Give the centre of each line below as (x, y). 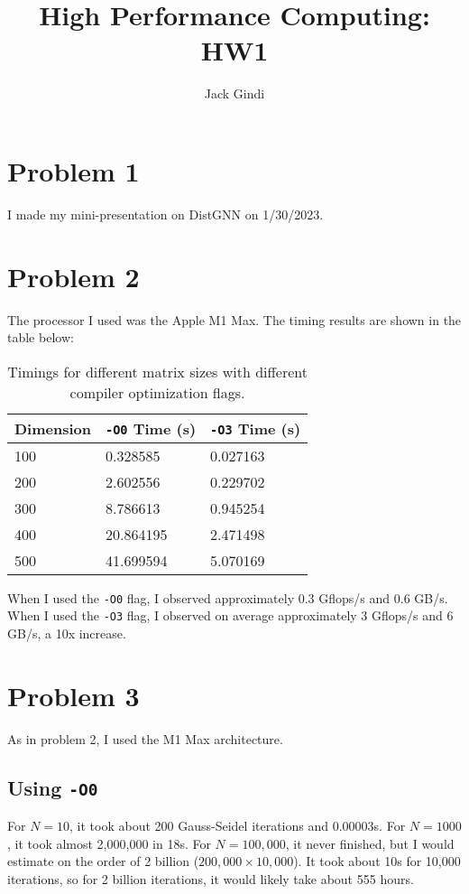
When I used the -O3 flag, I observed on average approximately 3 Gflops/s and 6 (230, 615)
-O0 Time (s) (151, 428)
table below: (41, 337)
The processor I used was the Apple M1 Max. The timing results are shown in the (234, 319)
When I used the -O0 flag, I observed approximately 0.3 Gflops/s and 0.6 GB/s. (228, 597)
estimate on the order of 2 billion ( (103, 861)
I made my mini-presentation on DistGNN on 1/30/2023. (166, 214)
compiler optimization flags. (157, 392)
